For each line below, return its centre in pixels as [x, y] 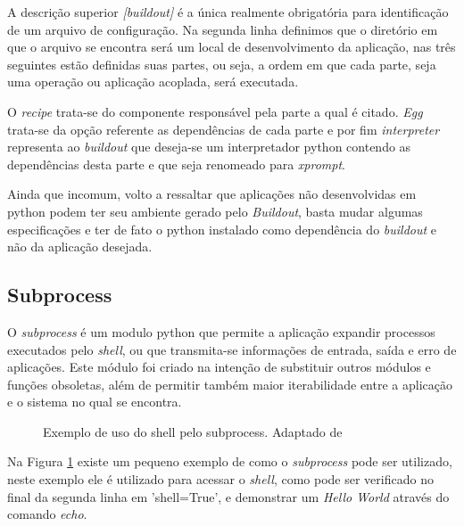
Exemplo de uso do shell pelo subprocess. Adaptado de [193, 431]
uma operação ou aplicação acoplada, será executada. [153, 82]
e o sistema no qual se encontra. [95, 402]
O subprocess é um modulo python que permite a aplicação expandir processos [221, 331]
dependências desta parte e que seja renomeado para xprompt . [176, 164]
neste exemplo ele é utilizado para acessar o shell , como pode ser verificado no [220, 479]
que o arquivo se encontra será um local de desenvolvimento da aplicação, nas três [232, 47]
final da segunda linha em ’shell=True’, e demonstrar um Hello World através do [228, 496]
